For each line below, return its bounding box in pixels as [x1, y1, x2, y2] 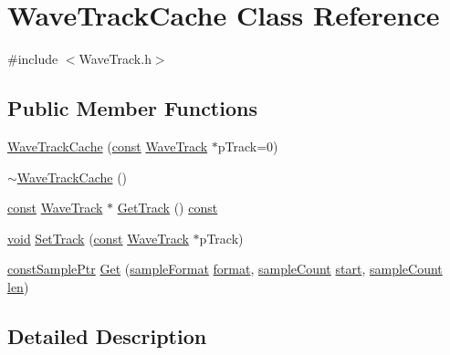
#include [7, 49, 58, 68]
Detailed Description [7, 321, 207, 350]
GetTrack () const [117, 198, 218, 217]
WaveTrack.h [78, 49, 152, 68]
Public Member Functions [7, 94, 257, 122]
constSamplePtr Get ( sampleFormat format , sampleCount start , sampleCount [7, 259, 443, 278]
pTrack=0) [217, 136, 278, 155]
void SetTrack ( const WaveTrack [7, 228, 189, 247]
